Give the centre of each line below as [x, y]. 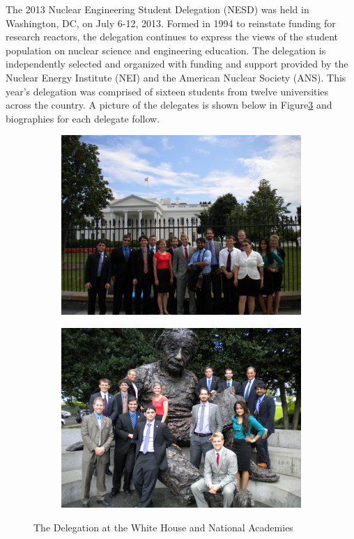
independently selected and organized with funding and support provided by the [177, 64]
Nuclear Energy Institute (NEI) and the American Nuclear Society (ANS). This [176, 77]
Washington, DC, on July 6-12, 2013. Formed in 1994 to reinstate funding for [171, 23]
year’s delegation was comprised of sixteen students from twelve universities [167, 91]
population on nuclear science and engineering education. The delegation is [166, 50]
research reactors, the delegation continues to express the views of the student [172, 37]
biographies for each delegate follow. [83, 118]
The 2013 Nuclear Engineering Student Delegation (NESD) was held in [157, 9]
